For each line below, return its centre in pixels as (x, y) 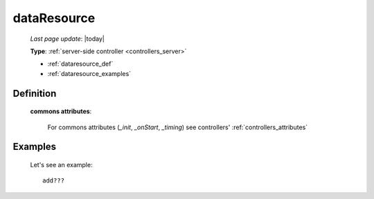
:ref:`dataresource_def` (80, 64)
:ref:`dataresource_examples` (89, 73)
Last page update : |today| (68, 39)
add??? (54, 181)
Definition (35, 93)
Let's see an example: (61, 164)
